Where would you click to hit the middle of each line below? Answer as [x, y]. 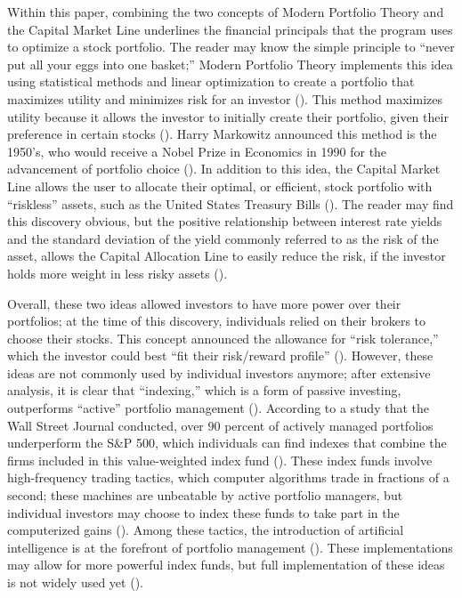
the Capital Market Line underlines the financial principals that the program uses [230, 29]
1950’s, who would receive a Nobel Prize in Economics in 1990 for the [197, 151]
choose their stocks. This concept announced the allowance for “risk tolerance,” [223, 338]
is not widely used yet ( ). [75, 582]
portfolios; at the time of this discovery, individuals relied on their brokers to [217, 321]
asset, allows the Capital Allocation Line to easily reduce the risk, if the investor [227, 256]
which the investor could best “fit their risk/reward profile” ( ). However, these [220, 356]
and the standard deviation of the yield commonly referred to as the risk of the [223, 238]
